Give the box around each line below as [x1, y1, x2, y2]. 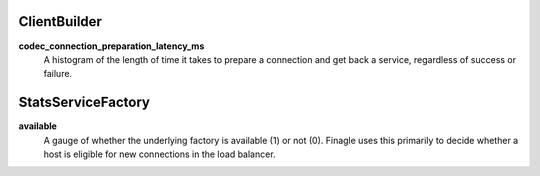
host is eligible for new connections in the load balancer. [43, 148, 276, 160]
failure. [43, 68, 73, 80]
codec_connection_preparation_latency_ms [18, 40, 205, 52]
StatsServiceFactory [18, 94, 150, 111]
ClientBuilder [18, 13, 102, 30]
